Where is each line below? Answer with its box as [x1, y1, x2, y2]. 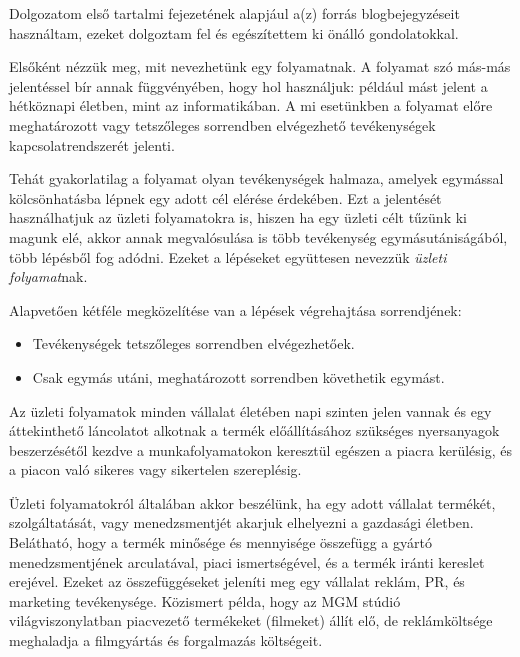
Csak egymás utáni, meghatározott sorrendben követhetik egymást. [32, 366, 445, 387]
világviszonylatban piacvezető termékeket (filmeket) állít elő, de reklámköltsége [9, 610, 493, 631]
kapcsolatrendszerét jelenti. [9, 134, 175, 155]
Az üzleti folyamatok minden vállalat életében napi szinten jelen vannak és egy [9, 400, 492, 421]
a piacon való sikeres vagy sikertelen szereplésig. [9, 459, 302, 480]
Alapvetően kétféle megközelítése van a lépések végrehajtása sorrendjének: [9, 299, 462, 320]
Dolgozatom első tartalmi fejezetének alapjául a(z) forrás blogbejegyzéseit [9, 3, 460, 23]
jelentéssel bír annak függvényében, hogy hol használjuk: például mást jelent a [9, 75, 488, 96]
